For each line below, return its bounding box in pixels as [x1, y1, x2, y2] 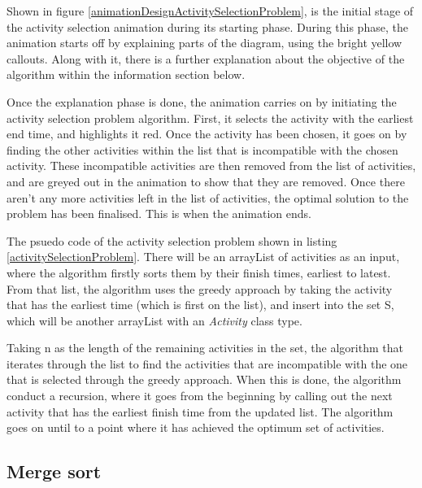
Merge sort [7, 459, 102, 484]
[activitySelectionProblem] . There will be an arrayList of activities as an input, [7, 248, 400, 265]
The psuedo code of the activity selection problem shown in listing [7, 232, 337, 249]
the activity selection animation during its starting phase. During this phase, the [7, 18, 408, 35]
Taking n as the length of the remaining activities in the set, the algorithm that [7, 339, 403, 356]
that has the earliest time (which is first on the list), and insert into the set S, [7, 296, 394, 313]
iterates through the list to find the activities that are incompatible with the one [7, 355, 408, 372]
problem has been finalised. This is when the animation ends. [7, 205, 311, 222]
